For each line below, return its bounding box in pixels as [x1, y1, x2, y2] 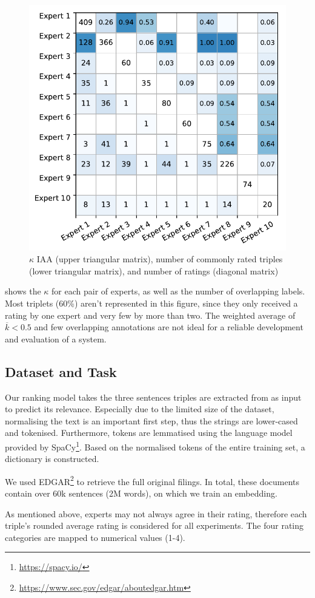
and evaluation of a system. [5, 332, 107, 345]
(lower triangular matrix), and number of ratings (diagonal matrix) [29, 264, 279, 277]
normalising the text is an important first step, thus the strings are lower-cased [5, 414, 298, 427]
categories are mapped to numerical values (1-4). [5, 531, 185, 543]
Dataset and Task [5, 362, 117, 381]
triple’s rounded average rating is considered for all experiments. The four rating [5, 519, 304, 532]
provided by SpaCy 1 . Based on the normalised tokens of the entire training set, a [5, 438, 305, 453]
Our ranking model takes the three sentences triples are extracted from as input [5, 390, 302, 403]
